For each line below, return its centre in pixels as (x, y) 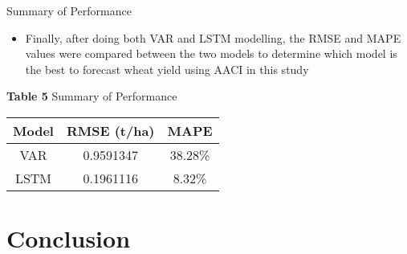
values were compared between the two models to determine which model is (211, 53)
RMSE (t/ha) (110, 130)
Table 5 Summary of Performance (92, 96)
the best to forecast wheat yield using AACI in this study (167, 69)
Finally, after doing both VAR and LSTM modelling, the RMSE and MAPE (213, 37)
